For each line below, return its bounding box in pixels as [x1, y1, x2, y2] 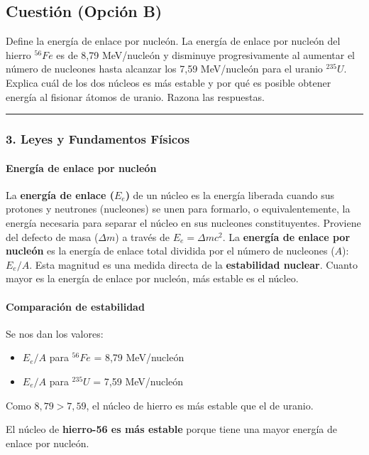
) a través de [115, 229, 170, 244]
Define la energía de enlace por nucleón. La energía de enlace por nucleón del [6, 33, 341, 48]
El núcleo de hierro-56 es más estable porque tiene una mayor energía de [6, 422, 338, 437]
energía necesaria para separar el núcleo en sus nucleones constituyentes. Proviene [6, 215, 361, 230]
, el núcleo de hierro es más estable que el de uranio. [86, 397, 314, 412]
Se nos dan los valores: [6, 326, 104, 341]
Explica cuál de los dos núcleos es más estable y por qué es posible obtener [6, 75, 331, 90]
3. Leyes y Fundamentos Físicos [6, 130, 190, 148]
